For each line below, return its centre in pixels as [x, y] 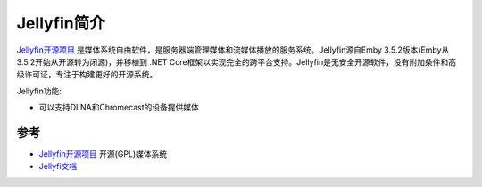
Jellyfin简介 [61, 23]
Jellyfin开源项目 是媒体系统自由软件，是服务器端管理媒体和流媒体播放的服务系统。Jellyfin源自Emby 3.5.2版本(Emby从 [233, 50]
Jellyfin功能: [39, 91]
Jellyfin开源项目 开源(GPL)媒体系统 [103, 154]
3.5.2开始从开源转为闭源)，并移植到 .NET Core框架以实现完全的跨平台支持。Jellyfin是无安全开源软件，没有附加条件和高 [237, 61]
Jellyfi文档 [58, 167]
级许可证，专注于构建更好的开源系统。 [87, 75]
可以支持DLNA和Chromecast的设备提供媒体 [119, 108]
